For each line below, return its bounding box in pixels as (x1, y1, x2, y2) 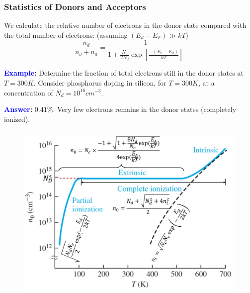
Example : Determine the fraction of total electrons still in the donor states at (4, 68, 244, 78)
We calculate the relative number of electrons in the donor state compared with (4, 20, 247, 30)
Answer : (4, 104, 33, 114)
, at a (198, 77, 215, 88)
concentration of (4, 87, 53, 98)
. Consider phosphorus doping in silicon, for (33, 77, 167, 88)
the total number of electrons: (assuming (4, 29, 128, 40)
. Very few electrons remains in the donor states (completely (53, 104, 237, 114)
